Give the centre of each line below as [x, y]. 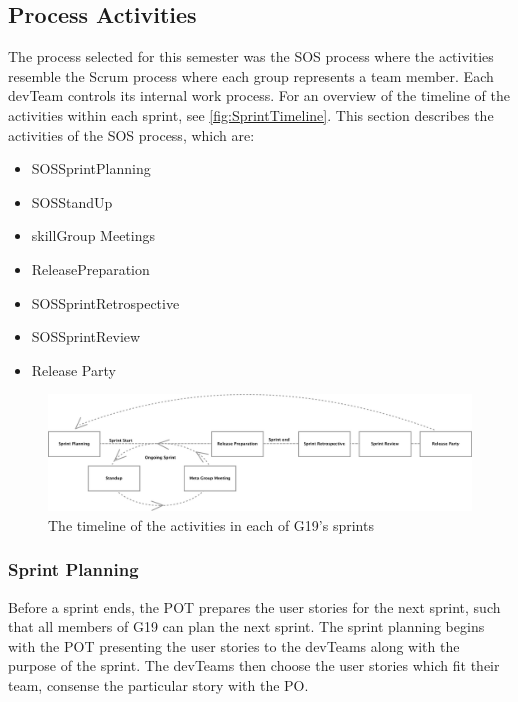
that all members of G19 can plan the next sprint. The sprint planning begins [246, 626]
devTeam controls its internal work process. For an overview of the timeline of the [259, 95]
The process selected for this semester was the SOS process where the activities [251, 56]
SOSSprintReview [86, 336]
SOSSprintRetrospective [105, 302]
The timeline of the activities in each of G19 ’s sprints [211, 524]
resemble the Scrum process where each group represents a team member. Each [251, 75]
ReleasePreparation [90, 268]
